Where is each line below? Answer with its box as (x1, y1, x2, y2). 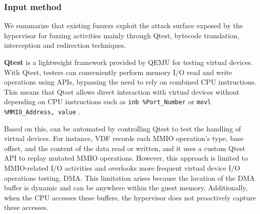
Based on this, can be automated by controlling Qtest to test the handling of (4, 123, 241, 133)
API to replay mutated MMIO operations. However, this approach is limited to (4, 153, 248, 163)
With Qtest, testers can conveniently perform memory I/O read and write (4, 66, 232, 77)
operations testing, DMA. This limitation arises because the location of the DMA (4, 172, 255, 183)
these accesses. (4, 202, 49, 212)
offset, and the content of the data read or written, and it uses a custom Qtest (4, 142, 245, 153)
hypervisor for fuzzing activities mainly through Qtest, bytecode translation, (4, 30, 239, 40)
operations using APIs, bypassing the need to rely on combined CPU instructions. (4, 77, 256, 87)
